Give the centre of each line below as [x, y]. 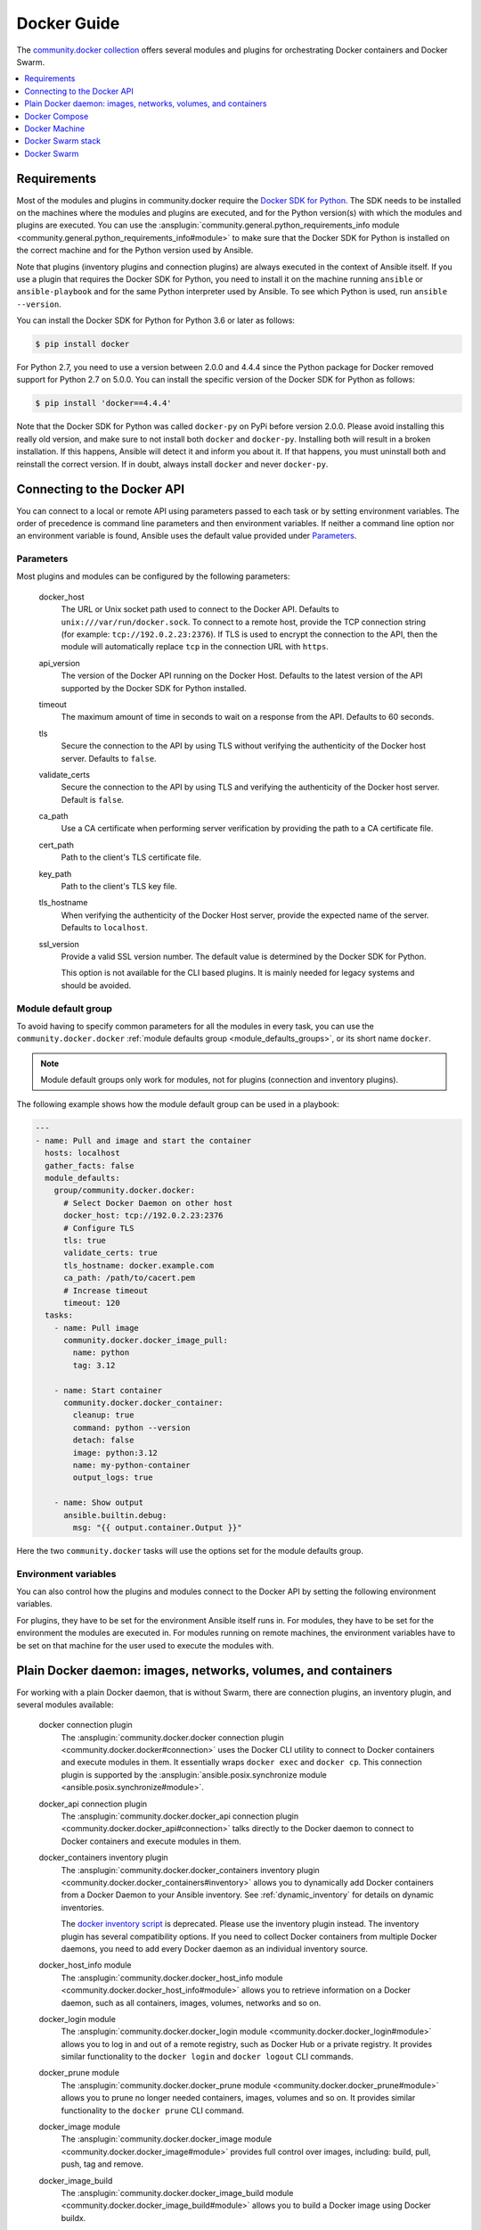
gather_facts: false [90, 1165]
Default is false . [93, 799]
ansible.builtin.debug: [115, 1515]
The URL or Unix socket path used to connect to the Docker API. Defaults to [200, 609]
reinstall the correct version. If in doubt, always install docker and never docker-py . [172, 464]
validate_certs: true [110, 1253]
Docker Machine [54, 128]
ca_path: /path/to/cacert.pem [130, 1278]
